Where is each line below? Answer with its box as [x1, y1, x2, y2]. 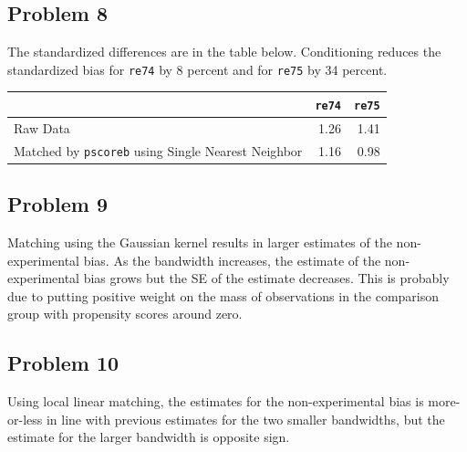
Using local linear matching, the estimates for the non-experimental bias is [7, 392, 424, 411]
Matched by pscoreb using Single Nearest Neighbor [14, 141, 303, 160]
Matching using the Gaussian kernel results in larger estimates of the [7, 233, 392, 252]
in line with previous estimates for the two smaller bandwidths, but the [46, 409, 445, 428]
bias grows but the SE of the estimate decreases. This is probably [83, 268, 450, 288]
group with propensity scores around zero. [7, 304, 243, 323]
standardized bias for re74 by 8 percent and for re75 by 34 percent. [7, 59, 388, 79]
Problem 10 [7, 349, 119, 377]
